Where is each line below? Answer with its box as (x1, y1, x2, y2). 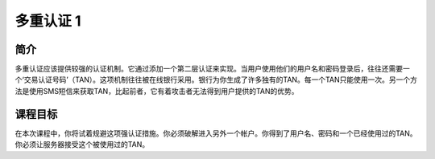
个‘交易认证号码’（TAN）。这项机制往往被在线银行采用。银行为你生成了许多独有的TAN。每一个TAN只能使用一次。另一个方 (14, 75, 418, 84)
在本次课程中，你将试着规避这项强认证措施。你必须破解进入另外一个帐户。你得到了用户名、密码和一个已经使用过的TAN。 (14, 128, 418, 138)
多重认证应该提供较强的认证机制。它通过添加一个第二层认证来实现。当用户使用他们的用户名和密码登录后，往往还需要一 (14, 64, 410, 74)
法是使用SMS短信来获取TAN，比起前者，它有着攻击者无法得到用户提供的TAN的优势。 (14, 86, 299, 96)
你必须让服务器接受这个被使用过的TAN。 (14, 140, 150, 149)
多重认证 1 (14, 12, 81, 30)
